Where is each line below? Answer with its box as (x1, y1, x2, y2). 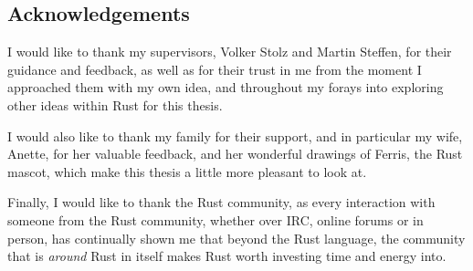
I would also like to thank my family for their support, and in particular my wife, (7, 126, 463, 145)
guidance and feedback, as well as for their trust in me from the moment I (7, 59, 422, 78)
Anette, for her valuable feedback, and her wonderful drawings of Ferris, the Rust (7, 144, 463, 163)
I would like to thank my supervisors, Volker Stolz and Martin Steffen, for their (7, 42, 452, 61)
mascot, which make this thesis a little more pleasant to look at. (7, 162, 367, 181)
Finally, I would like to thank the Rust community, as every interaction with (7, 193, 436, 212)
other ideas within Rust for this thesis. (7, 95, 223, 114)
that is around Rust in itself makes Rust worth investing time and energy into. (7, 246, 447, 266)
